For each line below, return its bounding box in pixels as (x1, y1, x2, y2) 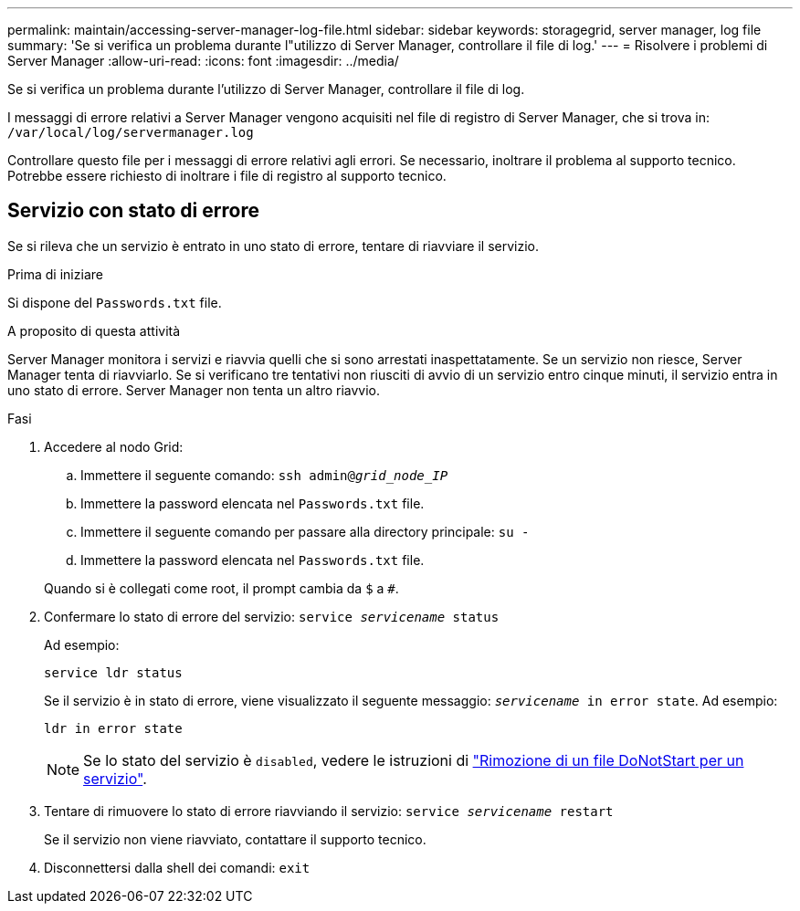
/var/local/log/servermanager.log (7, 125, 254, 140)
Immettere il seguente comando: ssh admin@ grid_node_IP (80, 466, 448, 483)
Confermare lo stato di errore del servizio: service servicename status (44, 608, 500, 624)
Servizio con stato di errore (7, 199, 259, 223)
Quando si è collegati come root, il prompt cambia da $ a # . (44, 580, 399, 596)
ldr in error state (44, 720, 183, 736)
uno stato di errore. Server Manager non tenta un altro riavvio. (7, 382, 381, 398)
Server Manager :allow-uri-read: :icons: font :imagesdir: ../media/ (7, 53, 399, 68)
